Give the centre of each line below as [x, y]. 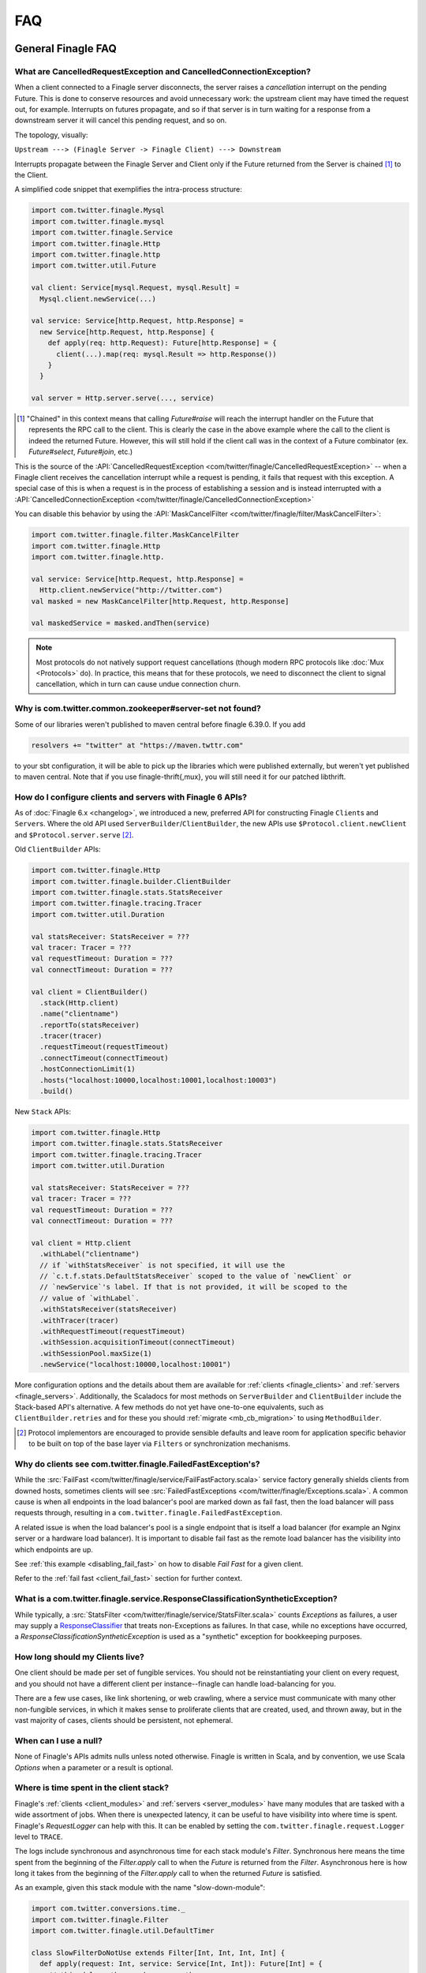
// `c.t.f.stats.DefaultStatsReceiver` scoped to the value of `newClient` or [196, 1276]
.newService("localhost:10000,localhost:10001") [136, 1365]
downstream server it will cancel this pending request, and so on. [121, 120]
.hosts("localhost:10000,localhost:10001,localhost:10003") [158, 1080]
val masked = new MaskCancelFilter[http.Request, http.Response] [160, 601]
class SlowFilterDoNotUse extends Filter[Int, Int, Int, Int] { [158, 1953]
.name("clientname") [79, 1014]
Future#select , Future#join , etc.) [81, 452]
